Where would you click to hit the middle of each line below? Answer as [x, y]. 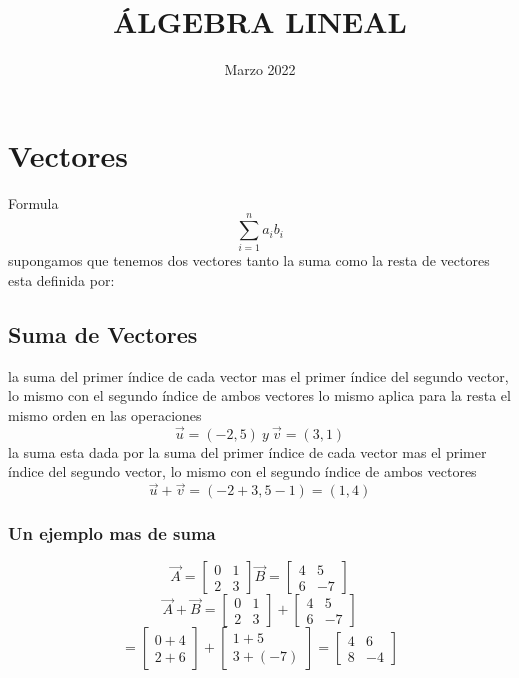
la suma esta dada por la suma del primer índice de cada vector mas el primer [247, 451]
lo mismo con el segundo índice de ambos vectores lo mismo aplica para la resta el [259, 395]
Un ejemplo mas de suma [112, 533]
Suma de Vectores [103, 333]
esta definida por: [61, 279]
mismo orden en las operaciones [105, 414]
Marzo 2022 [260, 69]
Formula [33, 202]
